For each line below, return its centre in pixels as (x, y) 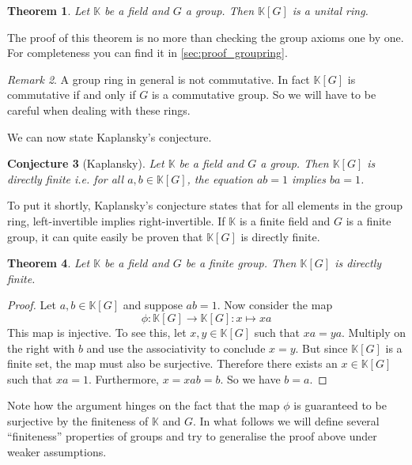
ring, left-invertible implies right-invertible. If (116, 220)
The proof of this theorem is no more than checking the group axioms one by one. (206, 37)
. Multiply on (374, 332)
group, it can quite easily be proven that (105, 236)
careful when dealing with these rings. (99, 110)
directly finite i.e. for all (66, 178)
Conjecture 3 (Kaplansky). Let (86, 163)
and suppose (153, 305)
